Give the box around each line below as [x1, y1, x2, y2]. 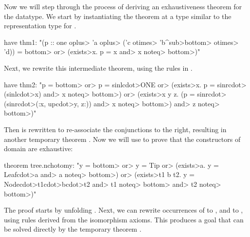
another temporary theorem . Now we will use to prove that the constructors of [4, 134, 241, 144]
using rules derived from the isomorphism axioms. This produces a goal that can [4, 214, 244, 224]
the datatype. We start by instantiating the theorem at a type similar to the [4, 11, 232, 21]
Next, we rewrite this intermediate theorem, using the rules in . [4, 62, 193, 73]
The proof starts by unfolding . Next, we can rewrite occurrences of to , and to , [4, 205, 243, 215]
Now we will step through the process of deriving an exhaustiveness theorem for [4, 1, 242, 11]
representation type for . [4, 20, 76, 31]
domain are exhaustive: [4, 143, 73, 154]
